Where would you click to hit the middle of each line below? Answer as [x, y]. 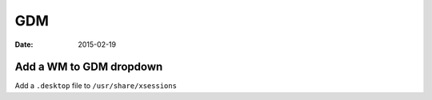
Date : [24, 44]
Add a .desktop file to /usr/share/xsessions [96, 86]
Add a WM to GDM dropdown [89, 67]
